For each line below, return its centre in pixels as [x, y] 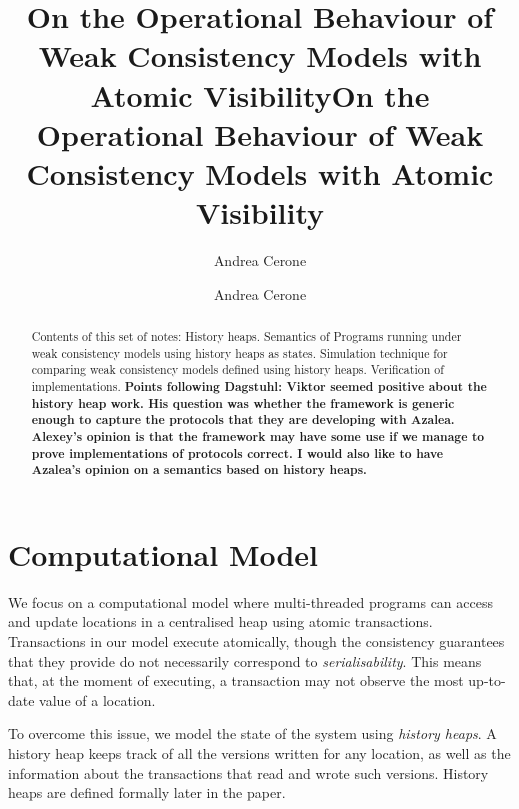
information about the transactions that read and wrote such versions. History [248, 772]
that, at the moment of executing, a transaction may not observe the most [236, 680]
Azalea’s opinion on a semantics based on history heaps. [199, 470]
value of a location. [97, 699]
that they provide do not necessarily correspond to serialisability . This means [245, 660]
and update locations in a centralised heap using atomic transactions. [220, 621]
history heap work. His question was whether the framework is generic [243, 403]
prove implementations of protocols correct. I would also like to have [237, 453]
